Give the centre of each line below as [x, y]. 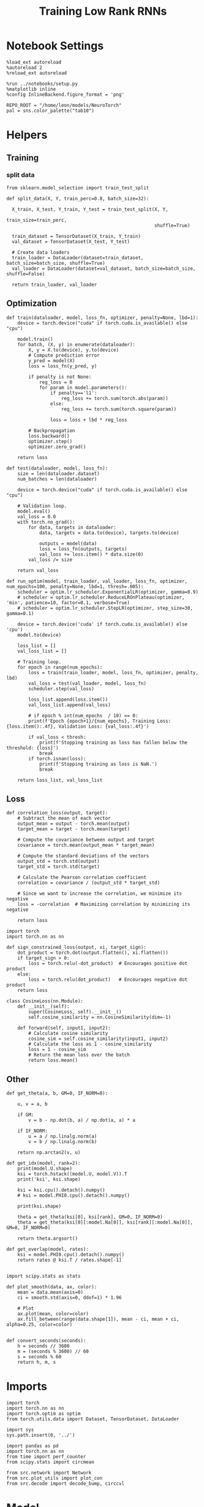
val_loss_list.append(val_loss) [70, 705]
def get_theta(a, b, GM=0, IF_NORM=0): [57, 1093]
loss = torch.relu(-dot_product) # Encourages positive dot [108, 964]
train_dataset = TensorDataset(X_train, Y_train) [76, 236]
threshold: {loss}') [33, 748]
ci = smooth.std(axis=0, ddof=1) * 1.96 [70, 1298]
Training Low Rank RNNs [103, 11]
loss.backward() [49, 436]
